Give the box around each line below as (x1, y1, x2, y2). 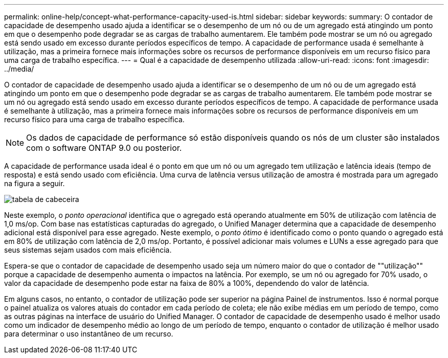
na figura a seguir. (4, 179, 65, 188)
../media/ (4, 64, 34, 73)
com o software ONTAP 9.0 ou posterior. (26, 143, 182, 153)
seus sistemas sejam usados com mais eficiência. (4, 245, 172, 254)
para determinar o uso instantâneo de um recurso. (4, 329, 173, 338)
